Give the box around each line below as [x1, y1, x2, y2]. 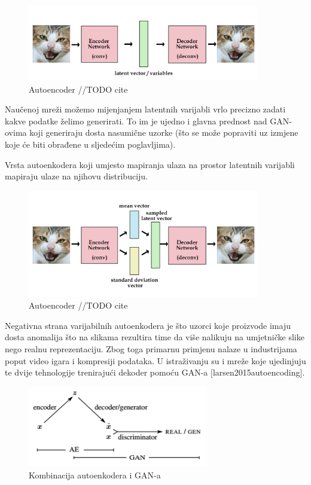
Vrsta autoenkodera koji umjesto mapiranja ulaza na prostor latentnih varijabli [5, 158, 295, 170]
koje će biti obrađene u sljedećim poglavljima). [5, 138, 176, 151]
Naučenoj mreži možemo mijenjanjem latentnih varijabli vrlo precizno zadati [5, 103, 286, 115]
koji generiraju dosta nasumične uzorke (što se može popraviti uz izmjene [29, 126, 298, 139]
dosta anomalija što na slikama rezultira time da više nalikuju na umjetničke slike [5, 331, 304, 343]
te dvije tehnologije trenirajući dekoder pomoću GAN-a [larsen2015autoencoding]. [5, 366, 305, 379]
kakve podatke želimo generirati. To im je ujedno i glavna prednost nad [5, 114, 267, 127]
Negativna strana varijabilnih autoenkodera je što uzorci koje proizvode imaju [5, 319, 291, 331]
